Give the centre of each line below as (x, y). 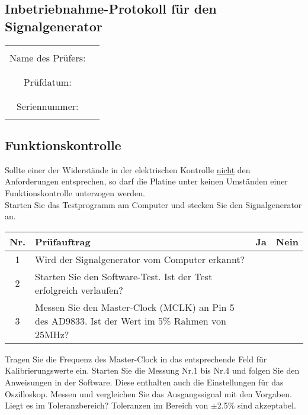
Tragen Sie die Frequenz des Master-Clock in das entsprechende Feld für (136, 359)
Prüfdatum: (47, 82)
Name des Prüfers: (48, 57)
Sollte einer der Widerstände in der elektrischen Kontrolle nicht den (128, 169)
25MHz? (52, 334)
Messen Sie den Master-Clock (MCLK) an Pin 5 (135, 307)
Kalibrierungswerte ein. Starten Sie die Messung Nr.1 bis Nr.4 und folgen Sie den (152, 370)
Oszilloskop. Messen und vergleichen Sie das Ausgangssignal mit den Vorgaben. (148, 393)
